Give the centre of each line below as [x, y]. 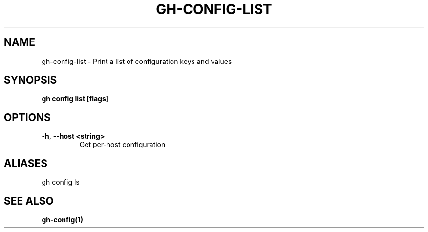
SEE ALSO [29, 201]
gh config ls [61, 182]
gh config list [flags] [75, 99]
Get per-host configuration [122, 145]
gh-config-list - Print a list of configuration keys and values [137, 61]
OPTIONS [27, 117]
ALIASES [26, 163]
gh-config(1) [62, 219]
